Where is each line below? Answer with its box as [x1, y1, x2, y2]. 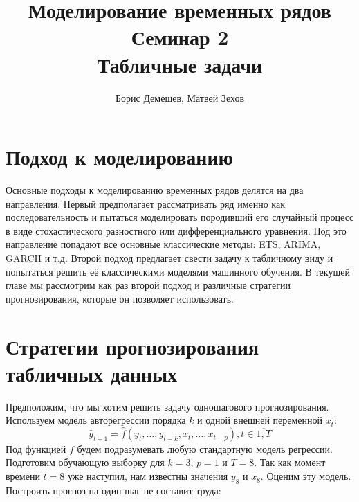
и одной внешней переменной [197, 413, 323, 427]
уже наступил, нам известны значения [67, 469, 228, 483]
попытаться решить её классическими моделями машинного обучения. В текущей [6, 264, 350, 278]
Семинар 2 [131, 23, 229, 51]
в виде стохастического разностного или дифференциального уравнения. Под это [6, 223, 347, 237]
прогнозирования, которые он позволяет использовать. [6, 291, 234, 305]
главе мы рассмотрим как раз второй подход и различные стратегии [6, 278, 291, 292]
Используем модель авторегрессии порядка [6, 413, 186, 427]
